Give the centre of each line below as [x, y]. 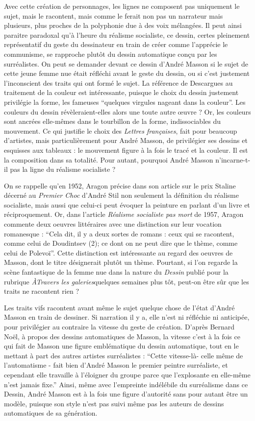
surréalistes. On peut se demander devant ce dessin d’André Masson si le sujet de [126, 63]
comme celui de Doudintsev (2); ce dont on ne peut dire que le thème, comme [121, 243]
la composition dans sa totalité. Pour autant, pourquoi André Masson [109, 159]
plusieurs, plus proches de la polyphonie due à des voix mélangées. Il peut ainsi [123, 25]
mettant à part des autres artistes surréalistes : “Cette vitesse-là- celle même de [124, 355]
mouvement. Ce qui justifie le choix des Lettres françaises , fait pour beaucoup [121, 130]
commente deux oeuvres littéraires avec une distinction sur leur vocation [113, 224]
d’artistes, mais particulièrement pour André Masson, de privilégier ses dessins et [126, 140]
